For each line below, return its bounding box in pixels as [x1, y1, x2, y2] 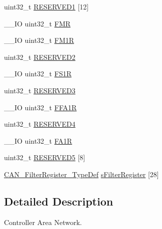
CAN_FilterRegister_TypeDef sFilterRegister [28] [4, 169, 159, 179]
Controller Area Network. [4, 217, 82, 227]
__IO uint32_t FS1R [4, 68, 71, 79]
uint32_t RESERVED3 [4, 85, 75, 95]
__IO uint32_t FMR [4, 18, 71, 28]
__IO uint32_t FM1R [4, 35, 74, 45]
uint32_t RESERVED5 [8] [4, 152, 85, 163]
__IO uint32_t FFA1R [4, 102, 77, 112]
